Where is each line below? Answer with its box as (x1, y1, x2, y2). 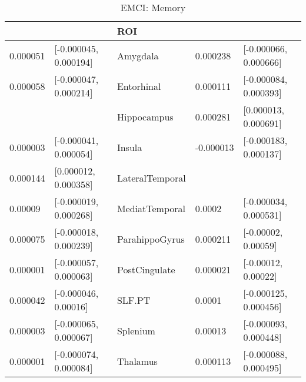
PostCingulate (117, 262, 175, 276)
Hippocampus (117, 109, 174, 123)
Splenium (117, 323, 155, 337)
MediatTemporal (117, 201, 186, 215)
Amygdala (117, 48, 159, 62)
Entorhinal (117, 79, 161, 93)
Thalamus (117, 354, 158, 368)
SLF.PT (117, 293, 151, 307)
